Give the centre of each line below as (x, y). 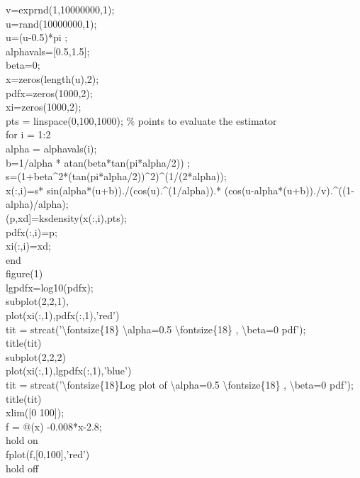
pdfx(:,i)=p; (32, 232)
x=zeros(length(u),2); (52, 78)
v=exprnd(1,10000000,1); (60, 9)
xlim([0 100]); (35, 412)
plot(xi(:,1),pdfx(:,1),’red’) (63, 315)
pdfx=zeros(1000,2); (49, 93)
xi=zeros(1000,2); (44, 107)
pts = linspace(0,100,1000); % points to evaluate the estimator (141, 120)
